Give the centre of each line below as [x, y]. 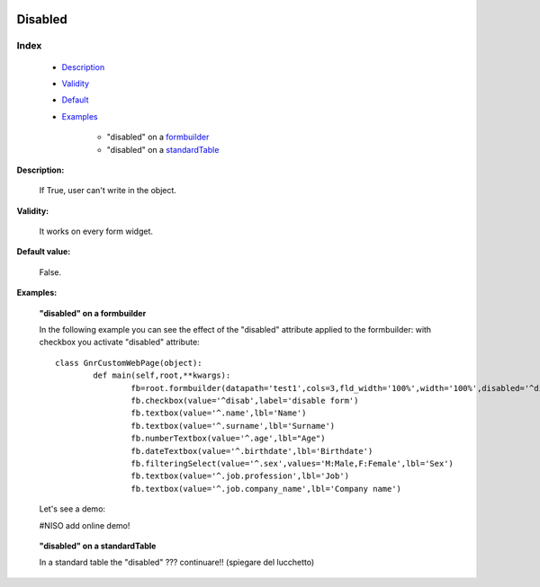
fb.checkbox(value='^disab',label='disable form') [245, 400]
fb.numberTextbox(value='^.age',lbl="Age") [228, 439]
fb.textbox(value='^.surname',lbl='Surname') [233, 426]
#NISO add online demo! [85, 525]
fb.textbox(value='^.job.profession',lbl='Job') [240, 476]
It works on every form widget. [96, 231]
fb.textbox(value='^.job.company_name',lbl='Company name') [266, 489]
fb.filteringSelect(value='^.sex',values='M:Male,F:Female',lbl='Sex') [292, 463]
